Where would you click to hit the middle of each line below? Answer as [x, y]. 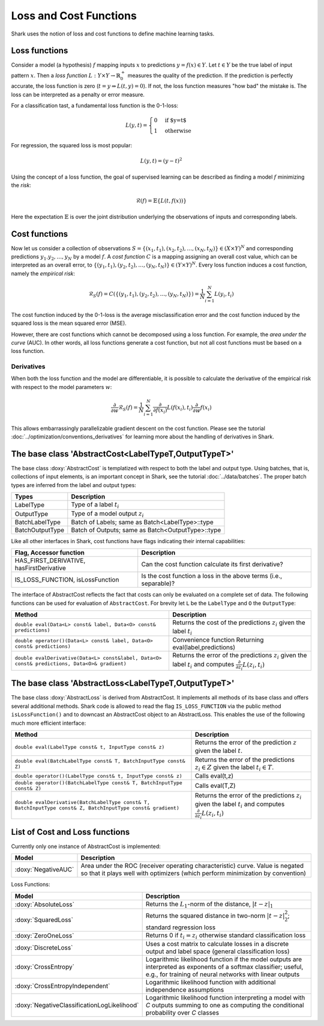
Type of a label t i [95, 505]
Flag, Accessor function [50, 553]
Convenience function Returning [218, 639]
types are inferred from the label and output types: [73, 485]
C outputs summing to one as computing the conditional [225, 1005]
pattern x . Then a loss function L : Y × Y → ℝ [66, 75]
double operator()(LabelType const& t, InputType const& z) [98, 776]
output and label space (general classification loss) [218, 951]
